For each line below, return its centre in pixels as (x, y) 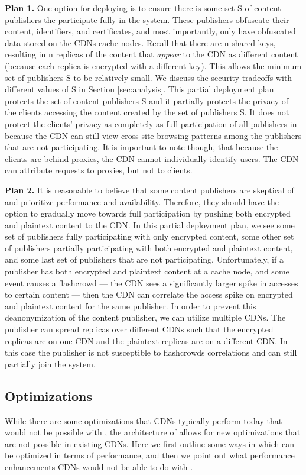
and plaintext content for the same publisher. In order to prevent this (131, 306)
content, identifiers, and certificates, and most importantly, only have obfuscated (150, 31)
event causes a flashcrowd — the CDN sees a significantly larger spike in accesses (152, 282)
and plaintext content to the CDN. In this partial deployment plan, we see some (150, 224)
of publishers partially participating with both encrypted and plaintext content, (149, 248)
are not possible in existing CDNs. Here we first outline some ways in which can (150, 443)
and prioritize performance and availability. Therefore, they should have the (142, 201)
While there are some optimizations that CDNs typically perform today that (144, 420)
